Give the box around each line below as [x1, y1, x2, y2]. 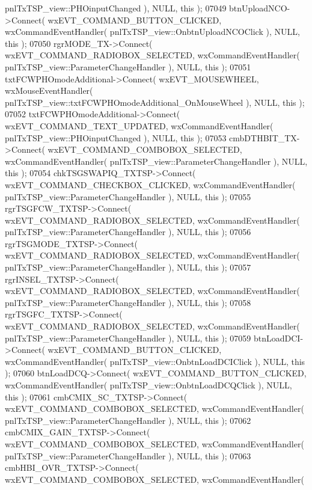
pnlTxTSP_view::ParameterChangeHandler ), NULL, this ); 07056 [5, 225, 251, 238]
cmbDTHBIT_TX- [229, 131, 300, 144]
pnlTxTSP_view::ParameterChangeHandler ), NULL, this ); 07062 [5, 414, 251, 426]
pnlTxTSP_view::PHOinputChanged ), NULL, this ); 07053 [5, 131, 227, 144]
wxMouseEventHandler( [5, 84, 93, 97]
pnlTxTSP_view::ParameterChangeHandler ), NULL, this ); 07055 [5, 190, 251, 203]
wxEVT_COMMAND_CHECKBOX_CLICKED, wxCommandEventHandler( [5, 178, 296, 191]
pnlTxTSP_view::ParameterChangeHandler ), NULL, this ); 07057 [5, 261, 251, 274]
